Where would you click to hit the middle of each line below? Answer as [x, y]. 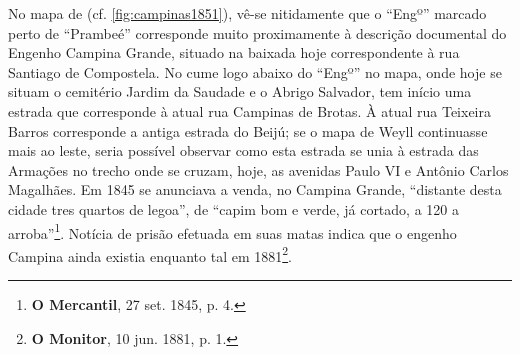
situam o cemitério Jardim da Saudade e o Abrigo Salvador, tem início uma [240, 91]
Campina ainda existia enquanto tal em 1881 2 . [150, 254]
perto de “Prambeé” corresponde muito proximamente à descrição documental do [257, 32]
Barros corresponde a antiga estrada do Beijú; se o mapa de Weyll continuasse [248, 130]
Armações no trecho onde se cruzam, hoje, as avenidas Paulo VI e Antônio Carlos [258, 169]
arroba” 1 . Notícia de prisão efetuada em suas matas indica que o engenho [232, 231]
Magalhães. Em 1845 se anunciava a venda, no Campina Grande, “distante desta [255, 189]
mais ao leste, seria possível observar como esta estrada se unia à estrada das [243, 150]
